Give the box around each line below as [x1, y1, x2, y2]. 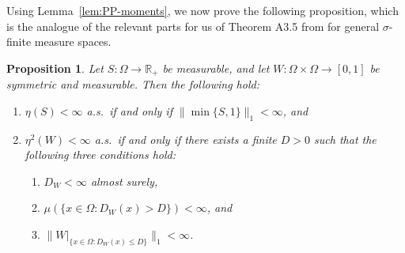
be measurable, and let [162, 59, 270, 76]
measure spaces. [34, 33, 112, 50]
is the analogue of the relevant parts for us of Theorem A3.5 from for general [6, 17, 380, 34]
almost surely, [90, 172, 158, 189]
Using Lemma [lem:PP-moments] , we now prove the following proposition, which [6, 2, 399, 18]
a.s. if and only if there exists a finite [94, 130, 277, 147]
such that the [314, 130, 377, 147]
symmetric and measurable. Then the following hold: [6, 76, 259, 93]
